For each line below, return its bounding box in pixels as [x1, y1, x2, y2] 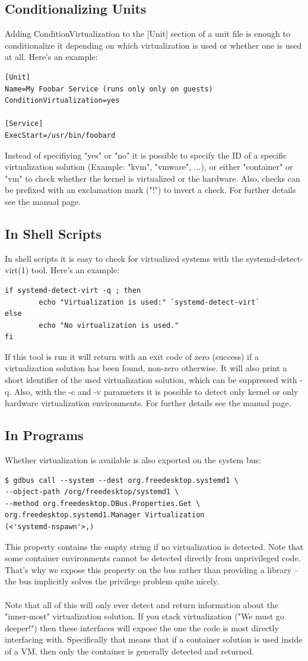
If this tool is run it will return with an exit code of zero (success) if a [5, 350, 259, 362]
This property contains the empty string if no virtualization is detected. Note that [5, 540, 304, 552]
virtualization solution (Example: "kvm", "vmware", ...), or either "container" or [5, 160, 293, 173]
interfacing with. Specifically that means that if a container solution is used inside [5, 633, 303, 646]
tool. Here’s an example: [31, 264, 120, 276]
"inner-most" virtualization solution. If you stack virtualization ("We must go [5, 610, 284, 622]
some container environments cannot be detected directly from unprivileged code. [5, 552, 301, 564]
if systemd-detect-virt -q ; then [5, 286, 141, 295]
